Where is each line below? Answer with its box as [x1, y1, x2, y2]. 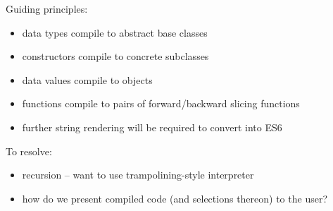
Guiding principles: [6, 1, 88, 16]
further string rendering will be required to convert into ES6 [22, 119, 282, 134]
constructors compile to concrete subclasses [22, 49, 209, 64]
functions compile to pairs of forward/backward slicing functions [22, 96, 300, 111]
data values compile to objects [22, 72, 153, 87]
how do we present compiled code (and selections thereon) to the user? [22, 191, 327, 205]
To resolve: [6, 143, 52, 158]
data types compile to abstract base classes [22, 25, 208, 40]
